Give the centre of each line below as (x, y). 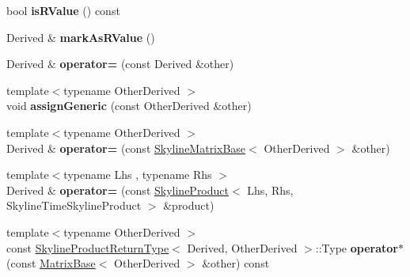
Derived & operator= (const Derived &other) (120, 64)
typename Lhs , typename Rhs (138, 175)
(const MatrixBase (51, 263)
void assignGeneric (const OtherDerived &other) (129, 106)
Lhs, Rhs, (270, 190)
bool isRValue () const (63, 10)
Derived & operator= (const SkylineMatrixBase (126, 148)
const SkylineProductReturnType (88, 247)
